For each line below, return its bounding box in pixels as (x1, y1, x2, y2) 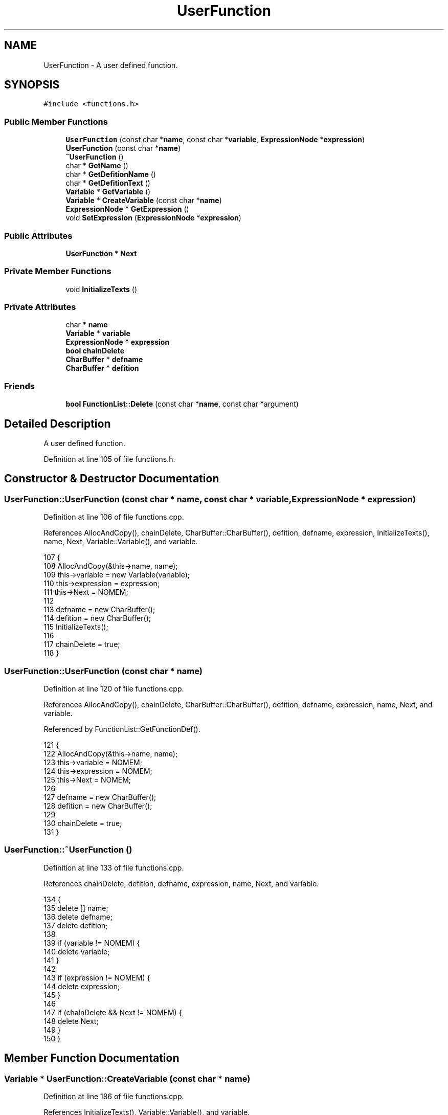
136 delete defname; (43, 912, 113, 921)
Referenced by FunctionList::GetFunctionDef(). (43, 725, 200, 733)
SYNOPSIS (4, 78, 60, 92)
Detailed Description (4, 417, 111, 430)
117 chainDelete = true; (43, 640, 120, 649)
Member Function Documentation (4, 1052, 180, 1065)
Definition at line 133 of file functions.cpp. (43, 863, 184, 872)
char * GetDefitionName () (65, 170, 156, 179)
